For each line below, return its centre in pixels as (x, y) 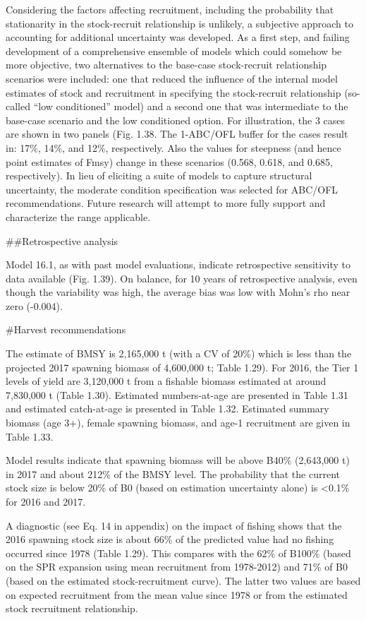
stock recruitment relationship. (72, 608)
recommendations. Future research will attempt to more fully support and (166, 203)
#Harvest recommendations (66, 329)
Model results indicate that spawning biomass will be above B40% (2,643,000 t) (178, 460)
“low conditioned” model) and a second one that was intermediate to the (191, 106)
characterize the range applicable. (78, 216)
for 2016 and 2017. (46, 501)
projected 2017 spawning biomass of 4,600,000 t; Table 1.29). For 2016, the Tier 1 (182, 367)
